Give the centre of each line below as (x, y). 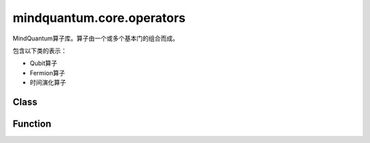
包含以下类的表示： (40, 51)
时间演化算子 (48, 83)
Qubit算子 (44, 63)
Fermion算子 (47, 73)
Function (32, 123)
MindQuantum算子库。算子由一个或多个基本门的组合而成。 (96, 38)
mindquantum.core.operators (99, 18)
